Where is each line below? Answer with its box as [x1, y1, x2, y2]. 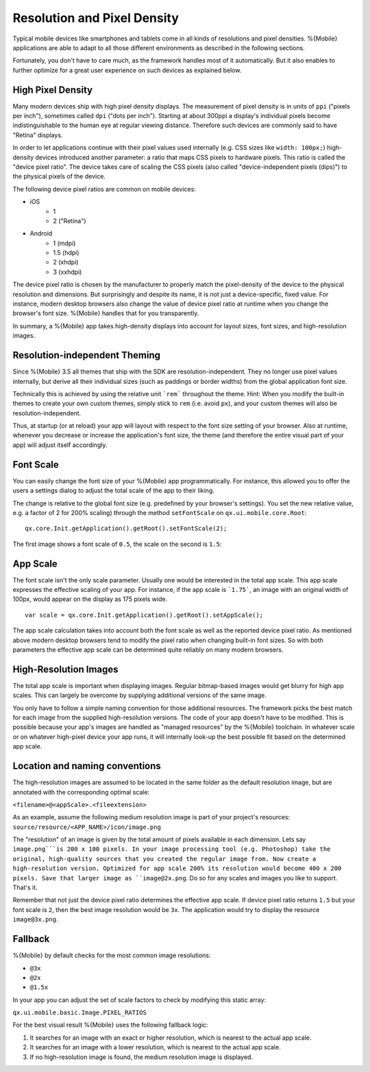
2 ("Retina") [53, 216, 86, 225]
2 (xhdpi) [53, 258, 79, 266]
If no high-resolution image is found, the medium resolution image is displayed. [29, 1053, 254, 1061]
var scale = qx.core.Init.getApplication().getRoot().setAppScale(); [25, 611, 264, 619]
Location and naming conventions [12, 760, 161, 772]
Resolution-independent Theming [12, 350, 161, 361]
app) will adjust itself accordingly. [12, 440, 108, 449]
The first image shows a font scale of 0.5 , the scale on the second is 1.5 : [12, 540, 222, 548]
